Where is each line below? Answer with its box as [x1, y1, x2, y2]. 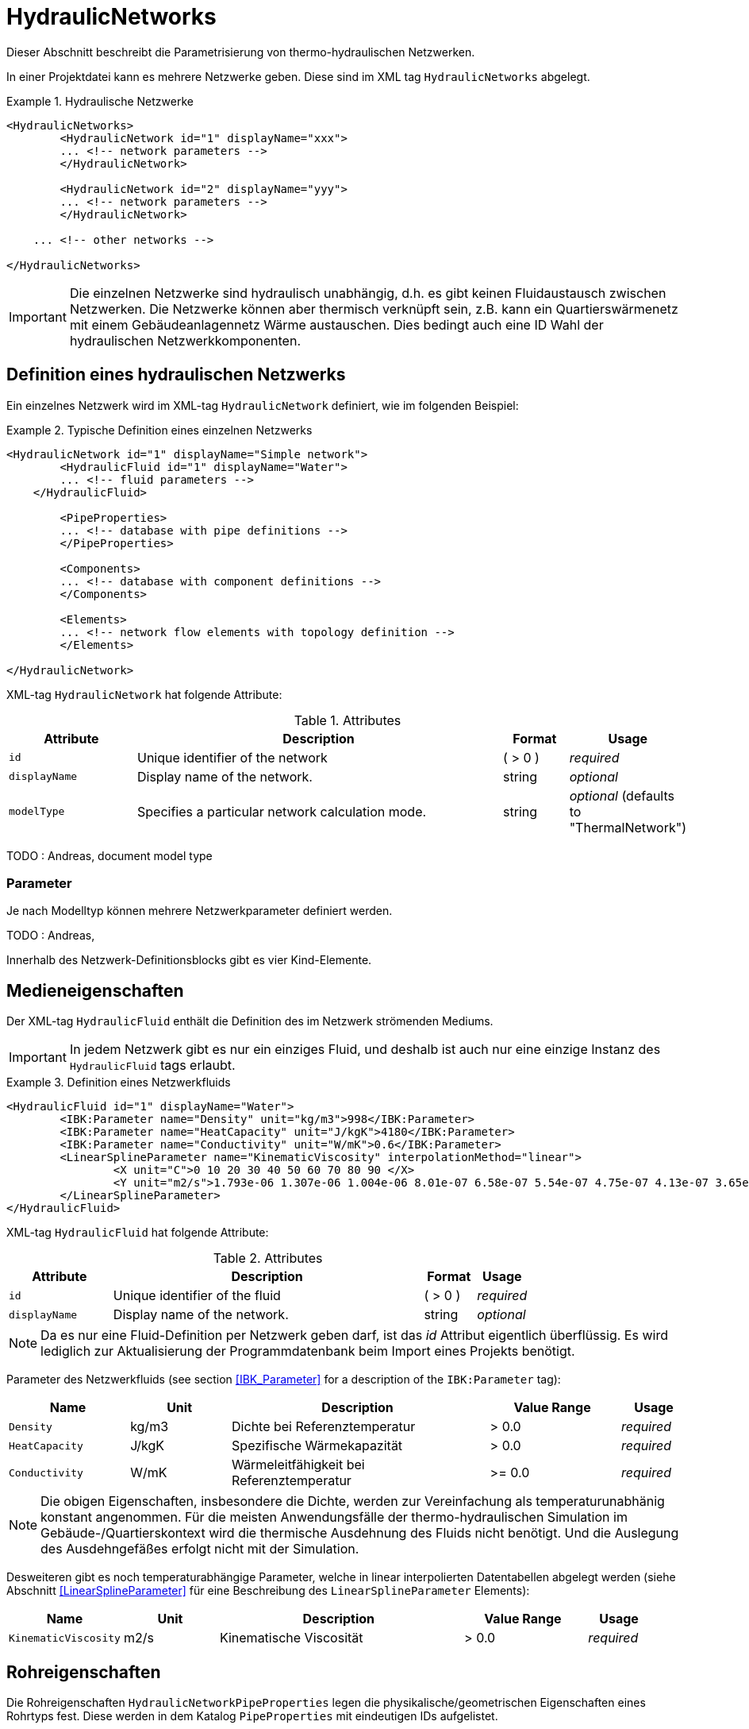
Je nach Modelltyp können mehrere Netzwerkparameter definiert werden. [6, 904, 393, 918]
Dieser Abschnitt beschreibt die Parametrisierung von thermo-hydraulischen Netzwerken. [6, 44, 475, 59]
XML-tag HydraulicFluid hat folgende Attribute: [6, 1225, 269, 1240]
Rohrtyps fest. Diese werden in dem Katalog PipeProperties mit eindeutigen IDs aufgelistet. [6, 1709, 498, 1723]
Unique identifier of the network [137, 749, 328, 766]
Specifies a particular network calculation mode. [137, 803, 427, 820]
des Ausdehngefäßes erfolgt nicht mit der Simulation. [40, 1541, 359, 1557]
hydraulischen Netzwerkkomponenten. [69, 332, 301, 349]
